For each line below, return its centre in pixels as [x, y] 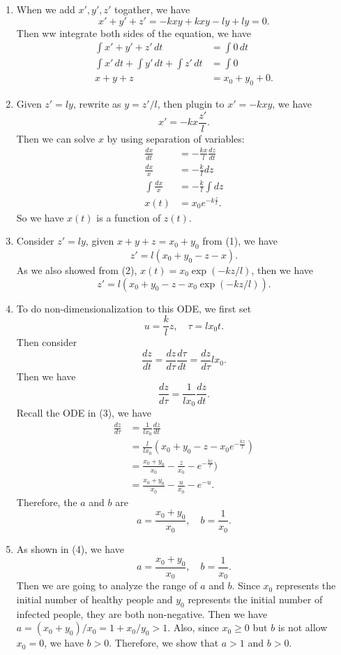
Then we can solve [56, 138]
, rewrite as [97, 104]
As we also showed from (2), [77, 269]
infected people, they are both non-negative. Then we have [142, 613]
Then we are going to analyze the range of [107, 585]
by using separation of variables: [176, 138]
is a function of [129, 217]
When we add [46, 9]
